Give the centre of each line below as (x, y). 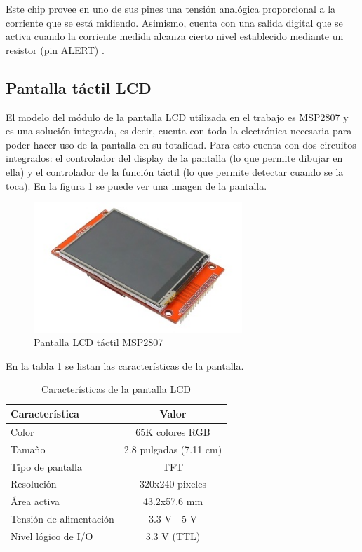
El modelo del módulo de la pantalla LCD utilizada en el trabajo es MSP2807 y (177, 117)
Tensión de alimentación (62, 519)
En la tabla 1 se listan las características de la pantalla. (125, 365)
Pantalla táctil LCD (79, 87)
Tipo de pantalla (46, 466)
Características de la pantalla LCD (116, 389)
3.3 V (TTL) (173, 536)
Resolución (34, 484)
